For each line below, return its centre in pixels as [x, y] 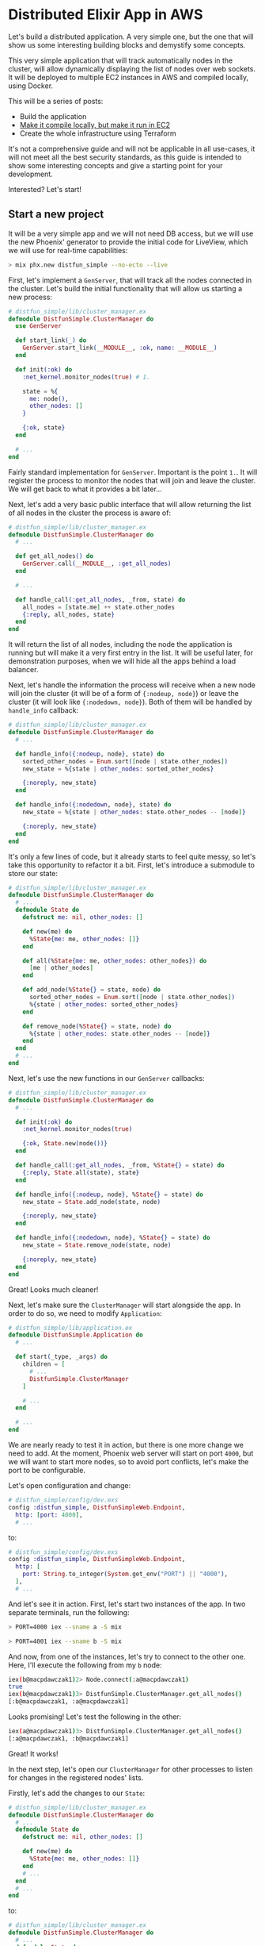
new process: [30, 297]
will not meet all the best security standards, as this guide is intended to [125, 157]
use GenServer [38, 326]
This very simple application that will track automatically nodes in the [121, 60]
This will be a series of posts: [56, 101]
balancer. [23, 670]
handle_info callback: [44, 710]
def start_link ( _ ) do [51, 340]
